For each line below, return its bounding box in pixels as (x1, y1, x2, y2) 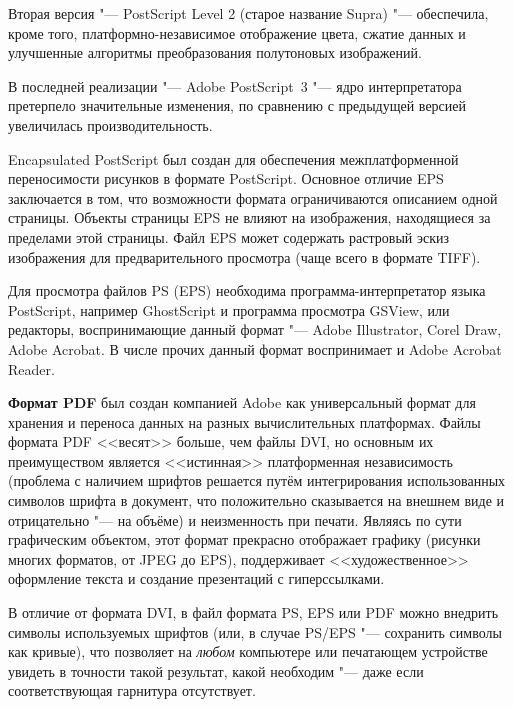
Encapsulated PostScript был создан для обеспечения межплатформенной (8, 148, 459, 169)
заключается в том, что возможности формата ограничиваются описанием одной (8, 187, 498, 208)
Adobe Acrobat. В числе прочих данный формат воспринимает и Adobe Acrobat (8, 338, 502, 359)
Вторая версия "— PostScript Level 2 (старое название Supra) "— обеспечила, (8, 3, 489, 23)
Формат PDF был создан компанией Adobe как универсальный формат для (8, 392, 476, 413)
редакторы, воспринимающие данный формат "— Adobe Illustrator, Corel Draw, (8, 319, 502, 340)
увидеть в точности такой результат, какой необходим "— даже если (8, 660, 424, 681)
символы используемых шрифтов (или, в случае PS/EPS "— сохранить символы (8, 621, 502, 642)
